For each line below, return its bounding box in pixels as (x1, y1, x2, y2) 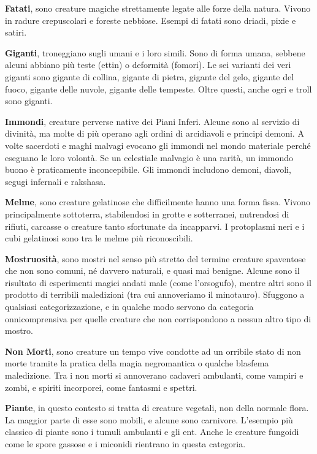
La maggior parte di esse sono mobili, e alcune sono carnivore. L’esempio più (5, 413, 293, 426)
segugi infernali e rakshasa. (5, 175, 106, 187)
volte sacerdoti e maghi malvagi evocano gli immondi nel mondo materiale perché (5, 138, 311, 151)
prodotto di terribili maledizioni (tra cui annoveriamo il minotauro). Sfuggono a (5, 288, 305, 301)
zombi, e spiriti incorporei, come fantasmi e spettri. (5, 380, 197, 393)
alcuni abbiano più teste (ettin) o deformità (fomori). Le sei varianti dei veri (5, 58, 291, 71)
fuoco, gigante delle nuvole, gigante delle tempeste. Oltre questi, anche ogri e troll (5, 82, 312, 95)
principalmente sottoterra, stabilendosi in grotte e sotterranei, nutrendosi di (5, 207, 289, 220)
